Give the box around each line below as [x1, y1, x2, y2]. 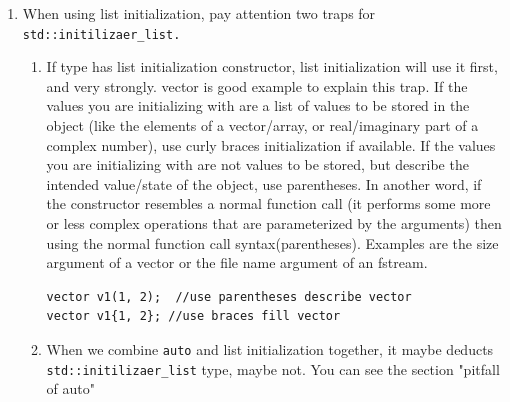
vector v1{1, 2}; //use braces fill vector [46, 309, 341, 324]
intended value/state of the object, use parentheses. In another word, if [46, 173, 482, 194]
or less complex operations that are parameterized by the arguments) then [46, 213, 502, 233]
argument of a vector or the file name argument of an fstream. [46, 252, 428, 273]
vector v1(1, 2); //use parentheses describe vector [46, 289, 412, 304]
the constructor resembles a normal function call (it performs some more [46, 193, 491, 214]
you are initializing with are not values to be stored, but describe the [46, 154, 469, 175]
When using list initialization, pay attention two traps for [22, 3, 376, 23]
